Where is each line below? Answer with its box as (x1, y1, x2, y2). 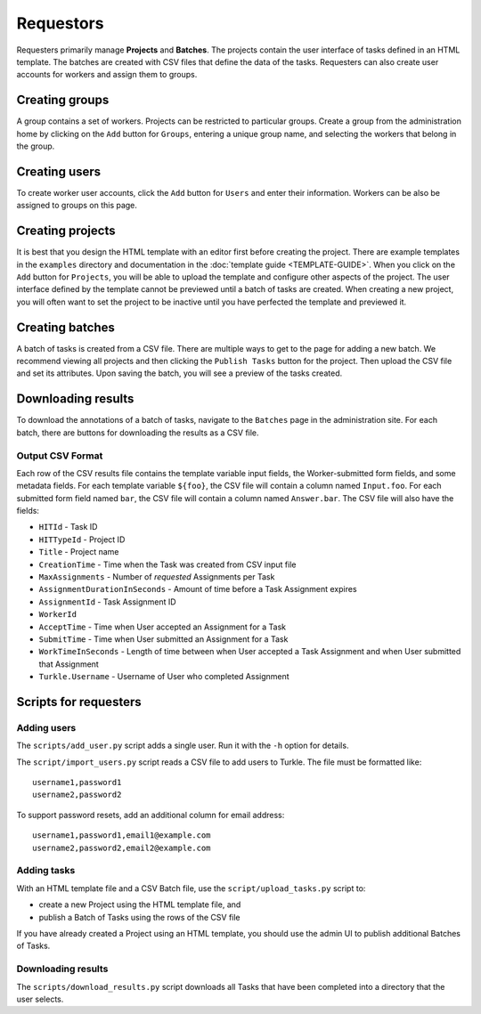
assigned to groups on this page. (16, 200, 138, 211)
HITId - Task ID (38, 522, 98, 532)
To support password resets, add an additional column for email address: (16, 809, 285, 820)
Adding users (16, 721, 77, 734)
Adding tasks (16, 864, 76, 877)
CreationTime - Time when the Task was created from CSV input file (38, 559, 297, 570)
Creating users (16, 164, 102, 179)
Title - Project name (38, 547, 119, 557)
